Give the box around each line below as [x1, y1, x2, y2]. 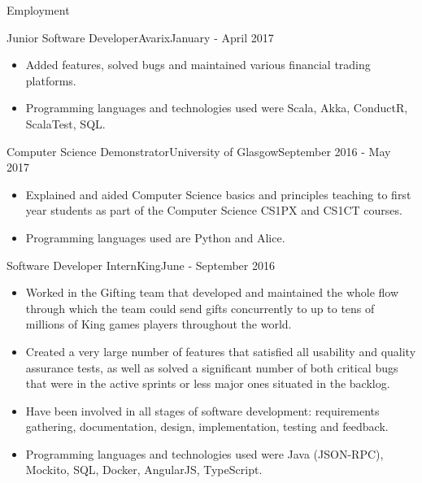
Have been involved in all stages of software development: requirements [25, 402, 380, 419]
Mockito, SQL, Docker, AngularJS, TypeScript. [25, 461, 263, 478]
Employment [7, 2, 70, 18]
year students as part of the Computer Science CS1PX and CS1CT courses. [25, 202, 402, 219]
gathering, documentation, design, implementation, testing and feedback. [25, 418, 389, 435]
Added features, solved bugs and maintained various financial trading [25, 56, 371, 73]
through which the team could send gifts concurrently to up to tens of [25, 299, 375, 316]
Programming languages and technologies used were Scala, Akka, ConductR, [25, 99, 408, 116]
